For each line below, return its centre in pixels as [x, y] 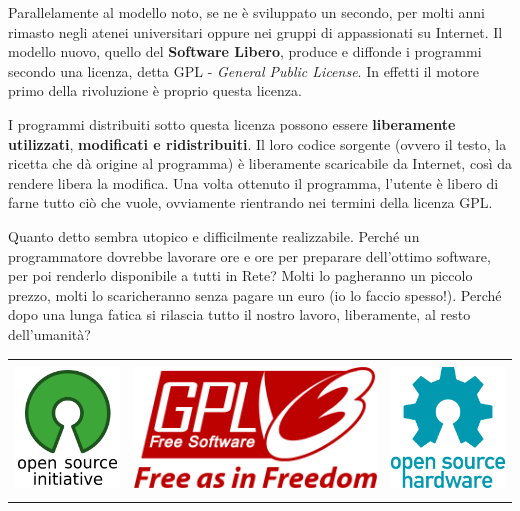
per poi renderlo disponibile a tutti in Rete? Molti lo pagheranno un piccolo [240, 275]
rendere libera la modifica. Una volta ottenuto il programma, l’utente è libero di [253, 182]
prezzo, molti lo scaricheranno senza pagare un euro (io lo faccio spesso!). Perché [255, 294]
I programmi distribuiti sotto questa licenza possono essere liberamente [232, 123]
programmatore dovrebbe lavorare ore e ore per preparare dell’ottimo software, [249, 255]
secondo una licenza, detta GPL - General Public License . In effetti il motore [243, 70]
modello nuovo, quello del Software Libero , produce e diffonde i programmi [245, 51]
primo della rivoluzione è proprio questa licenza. [155, 90]
